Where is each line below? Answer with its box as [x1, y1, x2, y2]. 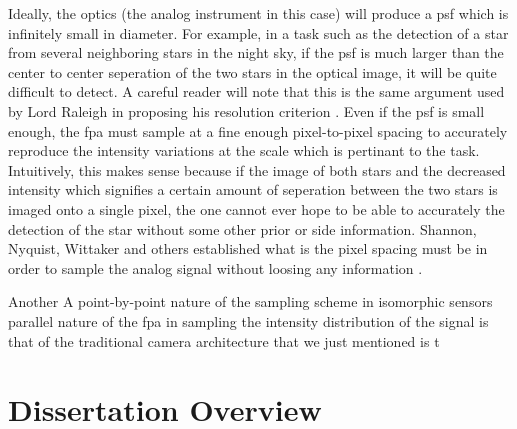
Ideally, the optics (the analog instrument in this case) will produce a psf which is [8, 3, 509, 23]
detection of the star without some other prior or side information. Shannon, [8, 218, 477, 239]
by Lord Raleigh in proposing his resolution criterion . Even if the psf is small [8, 100, 485, 121]
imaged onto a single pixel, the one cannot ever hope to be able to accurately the [8, 198, 505, 219]
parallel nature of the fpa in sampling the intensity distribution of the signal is [8, 310, 489, 331]
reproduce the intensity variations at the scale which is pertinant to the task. [8, 140, 480, 161]
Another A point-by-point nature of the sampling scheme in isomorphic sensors [8, 291, 493, 312]
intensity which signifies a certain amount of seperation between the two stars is [8, 179, 498, 200]
